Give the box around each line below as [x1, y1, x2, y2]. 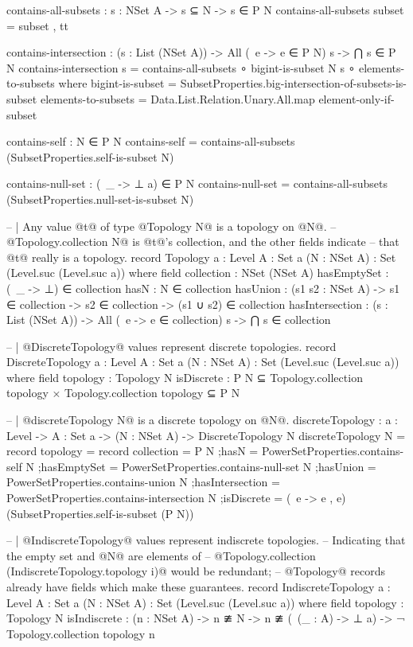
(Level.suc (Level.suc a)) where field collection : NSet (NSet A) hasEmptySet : [6, 264, 389, 281]
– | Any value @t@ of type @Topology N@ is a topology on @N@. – [6, 217, 337, 234]
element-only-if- [318, 90, 395, 107]
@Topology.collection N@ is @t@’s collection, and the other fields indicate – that [6, 233, 399, 250]
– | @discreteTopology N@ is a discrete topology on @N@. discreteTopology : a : [6, 411, 398, 428]
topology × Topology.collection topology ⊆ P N [6, 384, 240, 401]
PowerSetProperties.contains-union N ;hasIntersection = [6, 474, 280, 490]
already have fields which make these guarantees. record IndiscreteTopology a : [6, 579, 391, 594]
